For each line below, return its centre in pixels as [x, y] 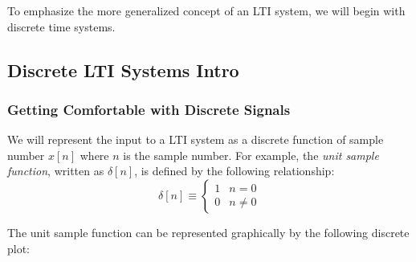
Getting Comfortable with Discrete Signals [149, 109]
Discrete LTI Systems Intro [123, 70]
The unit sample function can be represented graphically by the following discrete [208, 232]
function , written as [56, 171]
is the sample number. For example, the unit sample [251, 155]
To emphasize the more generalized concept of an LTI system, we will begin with [206, 10]
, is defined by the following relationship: [235, 171]
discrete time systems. [61, 26]
